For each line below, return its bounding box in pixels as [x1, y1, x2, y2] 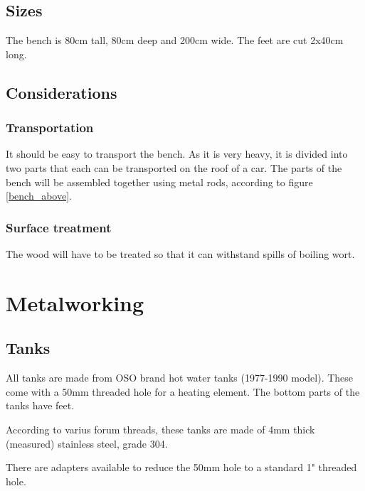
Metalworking [6, 288, 144, 317]
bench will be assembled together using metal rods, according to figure [6, 174, 313, 189]
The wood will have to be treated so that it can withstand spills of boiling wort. [6, 246, 355, 261]
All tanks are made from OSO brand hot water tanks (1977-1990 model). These [6, 370, 354, 385]
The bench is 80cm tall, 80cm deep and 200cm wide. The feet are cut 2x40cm [6, 33, 344, 48]
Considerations [6, 81, 117, 103]
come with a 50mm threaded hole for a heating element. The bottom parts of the [6, 384, 360, 399]
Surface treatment [6, 218, 112, 236]
